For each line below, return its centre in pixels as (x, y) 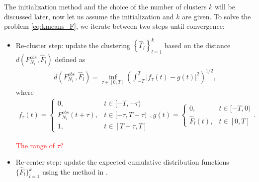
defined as (70, 59)
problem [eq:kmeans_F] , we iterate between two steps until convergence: (114, 26)
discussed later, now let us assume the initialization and (89, 16)
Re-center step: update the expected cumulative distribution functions (122, 162)
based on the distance (197, 45)
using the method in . (75, 172)
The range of (35, 145)
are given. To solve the (216, 16)
